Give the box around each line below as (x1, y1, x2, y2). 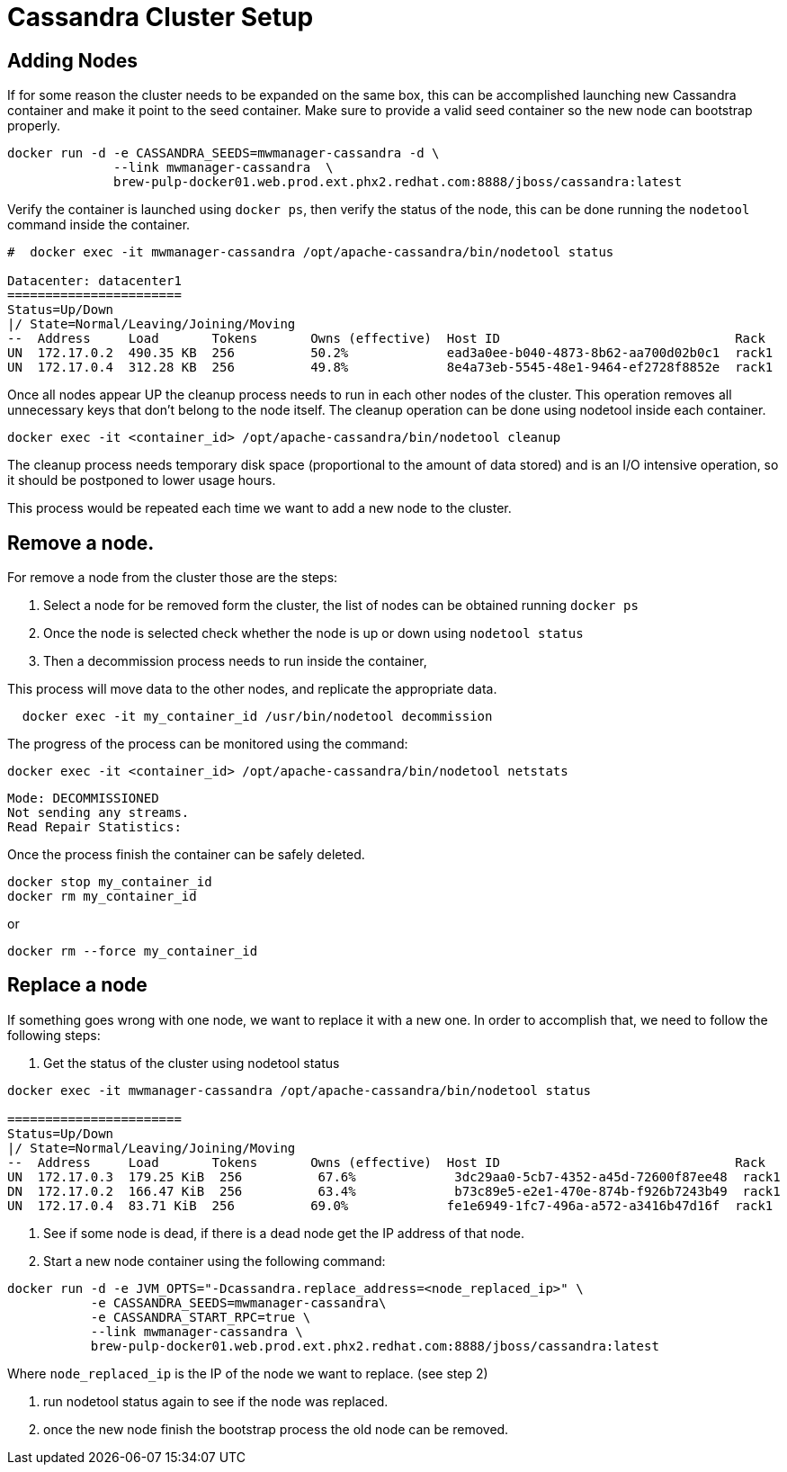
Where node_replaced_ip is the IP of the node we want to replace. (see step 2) (7, 1365, 488, 1381)
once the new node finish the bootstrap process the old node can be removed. (43, 1421, 509, 1437)
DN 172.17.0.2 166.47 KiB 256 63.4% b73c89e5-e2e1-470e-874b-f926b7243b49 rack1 (7, 1183, 781, 1198)
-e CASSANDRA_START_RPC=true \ (90, 1309, 311, 1324)
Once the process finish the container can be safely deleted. (7, 847, 365, 863)
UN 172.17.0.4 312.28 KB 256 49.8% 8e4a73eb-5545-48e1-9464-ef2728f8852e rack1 (7, 360, 774, 375)
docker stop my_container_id (7, 875, 212, 890)
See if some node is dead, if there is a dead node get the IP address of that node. (43, 1225, 524, 1241)
